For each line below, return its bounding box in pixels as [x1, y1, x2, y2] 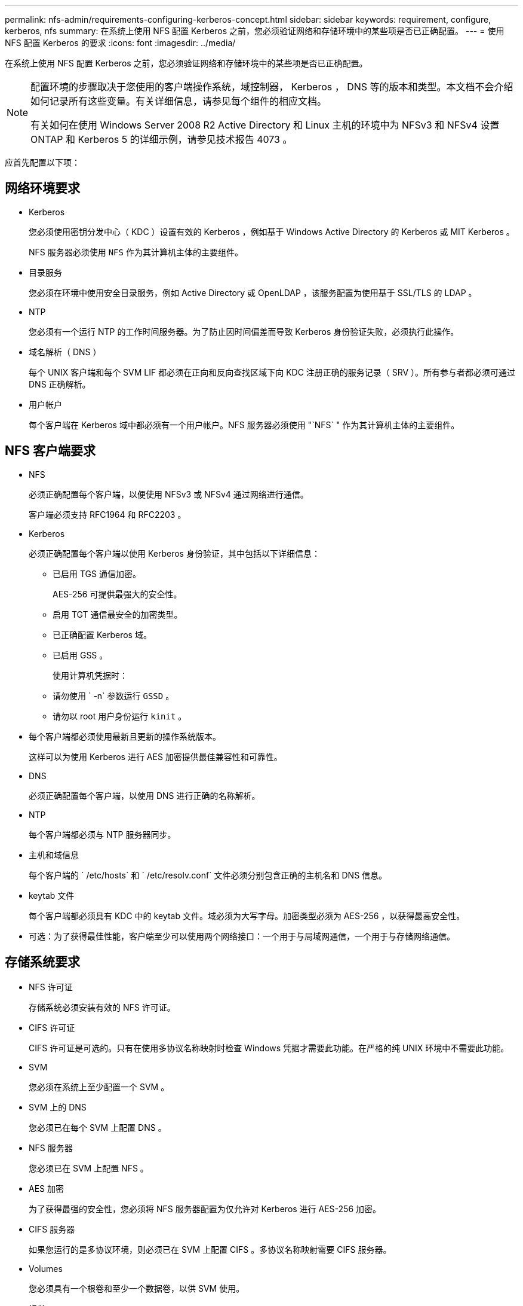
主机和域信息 [29, 849, 79, 860]
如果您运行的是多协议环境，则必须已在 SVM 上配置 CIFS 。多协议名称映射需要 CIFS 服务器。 [29, 1244, 392, 1255]
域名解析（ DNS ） [29, 346, 101, 357]
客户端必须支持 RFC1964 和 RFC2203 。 [29, 509, 186, 520]
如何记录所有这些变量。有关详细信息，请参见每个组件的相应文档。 [30, 95, 327, 107]
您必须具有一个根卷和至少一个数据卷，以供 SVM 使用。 [29, 1283, 245, 1293]
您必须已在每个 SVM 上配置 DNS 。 [29, 1122, 167, 1133]
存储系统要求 [5, 954, 80, 970]
